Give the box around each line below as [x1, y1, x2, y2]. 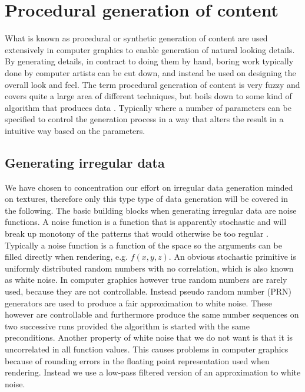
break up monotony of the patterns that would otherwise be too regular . [5, 227, 268, 240]
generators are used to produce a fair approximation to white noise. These [5, 296, 272, 309]
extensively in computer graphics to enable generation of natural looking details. [5, 43, 295, 55]
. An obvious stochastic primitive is [168, 250, 297, 263]
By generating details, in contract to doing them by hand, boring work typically [5, 55, 294, 67]
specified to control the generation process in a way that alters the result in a [5, 113, 284, 125]
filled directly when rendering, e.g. [5, 250, 128, 263]
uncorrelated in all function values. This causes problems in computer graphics [5, 342, 289, 355]
